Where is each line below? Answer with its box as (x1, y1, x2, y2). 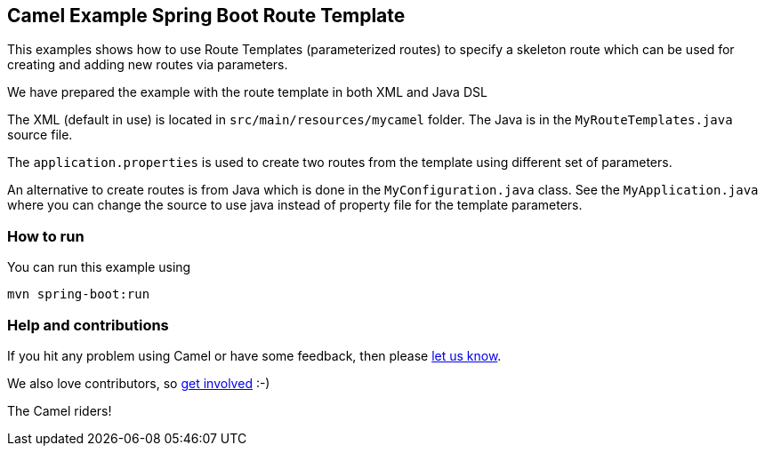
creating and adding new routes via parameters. (7, 57, 288, 73)
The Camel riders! (7, 402, 112, 418)
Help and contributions (7, 315, 169, 334)
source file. (7, 127, 73, 143)
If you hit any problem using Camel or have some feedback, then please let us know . (7, 347, 502, 363)
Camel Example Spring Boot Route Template (7, 4, 406, 27)
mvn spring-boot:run (7, 287, 150, 302)
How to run (7, 226, 85, 245)
